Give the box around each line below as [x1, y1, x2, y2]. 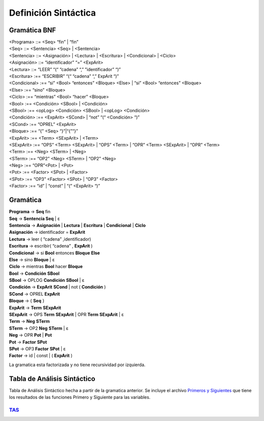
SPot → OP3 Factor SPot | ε [9, 346, 66, 351]
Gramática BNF [9, 26, 56, 34]
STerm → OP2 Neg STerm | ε [9, 325, 68, 331]
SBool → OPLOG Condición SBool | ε [9, 277, 85, 283]
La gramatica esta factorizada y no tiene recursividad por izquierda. [9, 362, 146, 368]
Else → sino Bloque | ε [9, 256, 55, 262]
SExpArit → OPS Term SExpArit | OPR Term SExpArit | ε [9, 312, 124, 318]
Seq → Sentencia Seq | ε [9, 216, 60, 222]
